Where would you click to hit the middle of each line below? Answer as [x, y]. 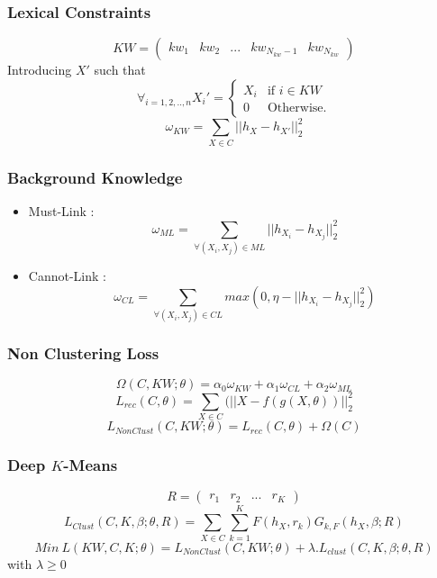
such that [120, 70]
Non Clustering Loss [83, 353]
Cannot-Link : [67, 276]
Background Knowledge [95, 177]
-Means [91, 465]
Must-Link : [61, 210]
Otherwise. [297, 108]
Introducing [40, 70]
